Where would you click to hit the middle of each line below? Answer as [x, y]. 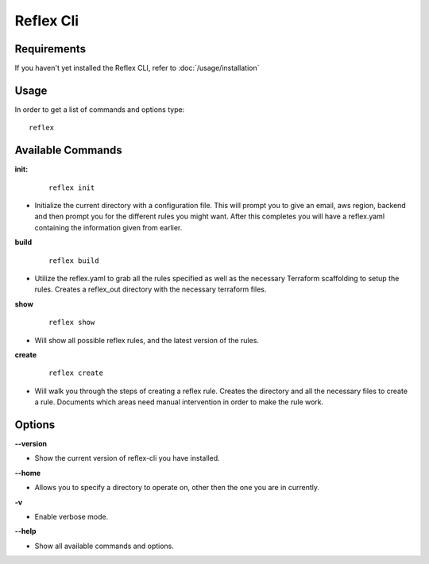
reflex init [72, 187]
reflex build [74, 261]
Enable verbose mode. [71, 516]
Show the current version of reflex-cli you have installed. [127, 458]
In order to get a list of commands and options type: [100, 109]
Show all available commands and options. [104, 546]
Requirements [50, 49]
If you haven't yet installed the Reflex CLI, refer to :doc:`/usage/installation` [137, 68]
